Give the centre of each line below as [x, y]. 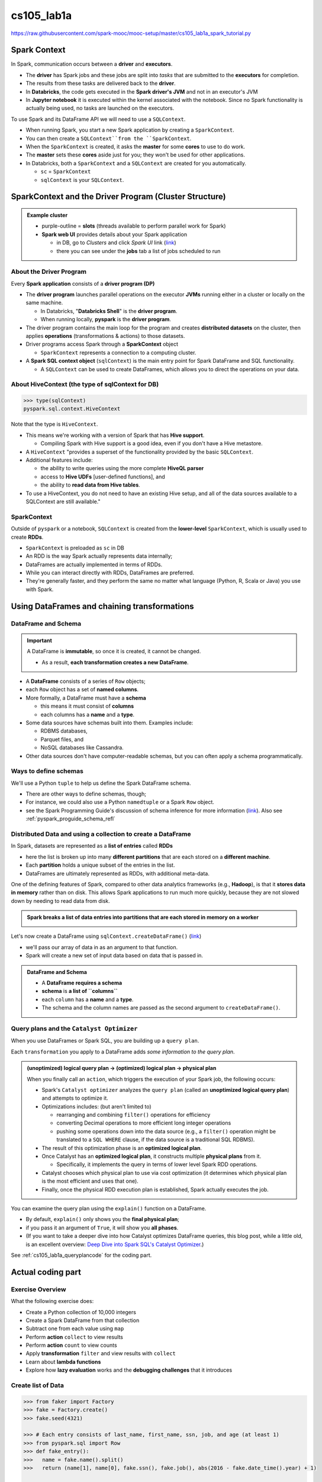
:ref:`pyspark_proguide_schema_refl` [70, 819]
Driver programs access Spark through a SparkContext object [102, 344]
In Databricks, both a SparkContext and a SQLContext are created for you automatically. [136, 163]
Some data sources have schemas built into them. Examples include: [110, 723]
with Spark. [40, 589]
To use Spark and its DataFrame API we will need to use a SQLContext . [98, 119]
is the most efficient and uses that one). [90, 1181]
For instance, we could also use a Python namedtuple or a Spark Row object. [120, 802]
